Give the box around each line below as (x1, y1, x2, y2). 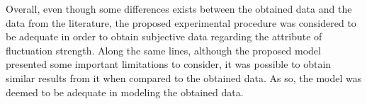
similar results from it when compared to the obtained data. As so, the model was (6, 70, 362, 85)
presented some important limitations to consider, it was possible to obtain (6, 57, 332, 71)
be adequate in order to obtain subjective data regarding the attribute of (6, 29, 322, 44)
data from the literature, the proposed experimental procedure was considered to (6, 15, 356, 30)
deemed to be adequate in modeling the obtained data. (6, 84, 244, 99)
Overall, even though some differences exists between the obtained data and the (6, 1, 352, 16)
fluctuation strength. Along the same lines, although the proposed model (6, 42, 321, 57)
